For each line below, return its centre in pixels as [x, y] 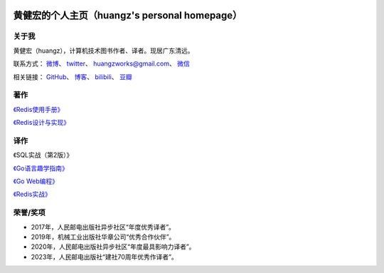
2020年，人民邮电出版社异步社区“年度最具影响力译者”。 [113, 247]
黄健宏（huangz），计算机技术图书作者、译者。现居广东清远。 [104, 51]
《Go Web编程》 [36, 181]
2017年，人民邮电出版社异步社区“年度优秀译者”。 [103, 227]
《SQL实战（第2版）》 [43, 155]
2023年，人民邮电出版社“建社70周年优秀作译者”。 [104, 257]
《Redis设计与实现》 [42, 123]
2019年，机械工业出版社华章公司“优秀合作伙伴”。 [103, 237]
